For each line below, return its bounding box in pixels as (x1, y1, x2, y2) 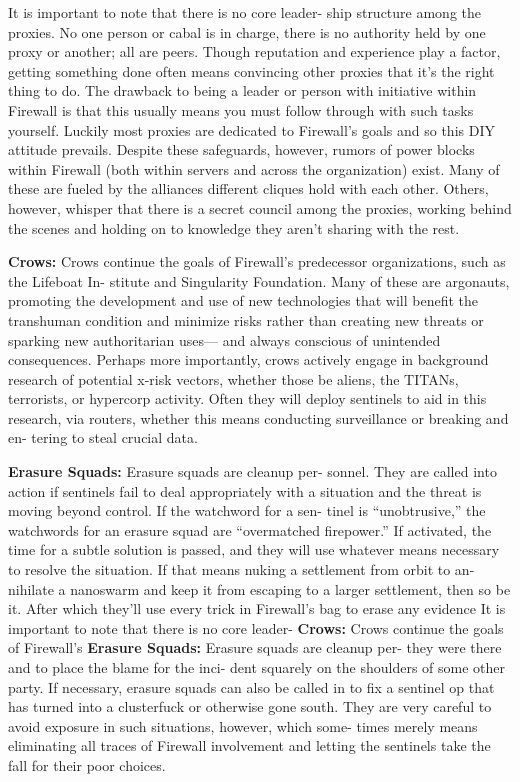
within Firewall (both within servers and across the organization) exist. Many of (8, 158, 500, 179)
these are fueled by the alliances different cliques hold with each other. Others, (8, 178, 489, 199)
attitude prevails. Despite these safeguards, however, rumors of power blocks (8, 139, 475, 160)
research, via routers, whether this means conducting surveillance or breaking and (8, 407, 509, 428)
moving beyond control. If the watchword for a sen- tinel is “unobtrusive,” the (8, 500, 486, 521)
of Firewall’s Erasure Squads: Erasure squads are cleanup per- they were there (8, 637, 502, 658)
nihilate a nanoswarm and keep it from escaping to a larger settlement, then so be (8, 578, 511, 599)
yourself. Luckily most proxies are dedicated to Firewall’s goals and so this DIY (8, 119, 495, 140)
